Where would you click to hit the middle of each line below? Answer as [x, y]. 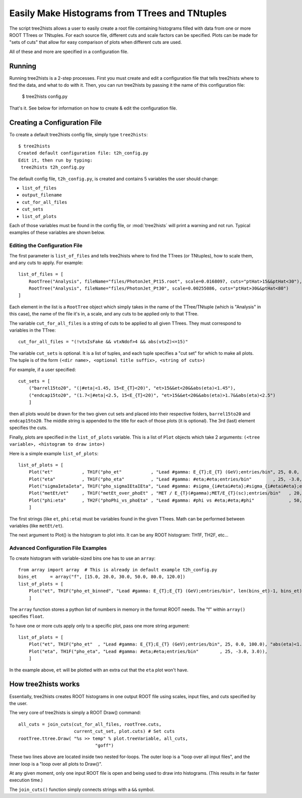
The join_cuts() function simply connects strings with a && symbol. [82, 789]
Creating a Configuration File [56, 122]
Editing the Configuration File [46, 246]
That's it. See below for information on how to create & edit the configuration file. [93, 108]
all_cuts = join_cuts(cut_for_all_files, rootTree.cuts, [90, 724]
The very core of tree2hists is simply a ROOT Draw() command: [75, 713]
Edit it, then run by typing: [56, 160]
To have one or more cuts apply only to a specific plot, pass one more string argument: [99, 625]
